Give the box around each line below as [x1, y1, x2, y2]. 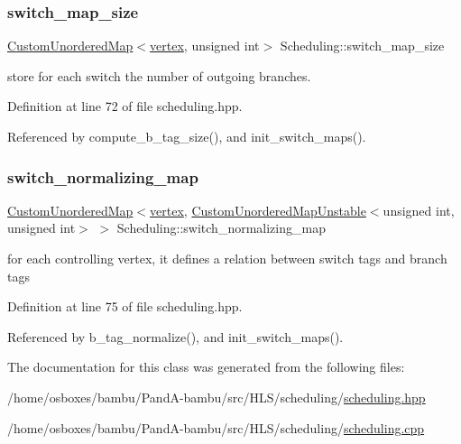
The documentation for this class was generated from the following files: [7, 357, 405, 376]
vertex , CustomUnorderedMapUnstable [150, 200, 366, 219]
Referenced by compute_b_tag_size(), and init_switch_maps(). [7, 127, 366, 145]
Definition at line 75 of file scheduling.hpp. [7, 297, 243, 316]
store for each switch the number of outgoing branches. [7, 66, 311, 85]
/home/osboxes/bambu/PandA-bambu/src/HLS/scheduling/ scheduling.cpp [7, 418, 425, 437]
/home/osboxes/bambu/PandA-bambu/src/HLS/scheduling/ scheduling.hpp [7, 387, 426, 406]
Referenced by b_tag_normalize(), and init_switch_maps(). [7, 327, 344, 346]
